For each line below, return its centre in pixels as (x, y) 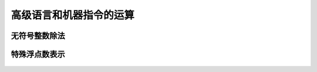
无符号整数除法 (38, 36)
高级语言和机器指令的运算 (73, 15)
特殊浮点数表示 (38, 54)
